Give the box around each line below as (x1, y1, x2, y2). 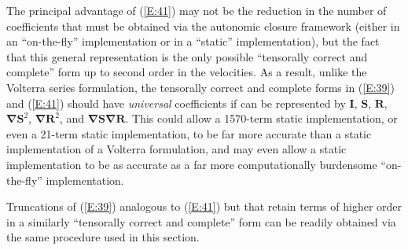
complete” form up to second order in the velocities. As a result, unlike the (6, 64, 367, 80)
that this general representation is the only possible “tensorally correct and (6, 48, 368, 64)
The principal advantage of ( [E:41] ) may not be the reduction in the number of (6, 2, 387, 18)
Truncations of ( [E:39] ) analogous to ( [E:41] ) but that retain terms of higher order (6, 198, 402, 215)
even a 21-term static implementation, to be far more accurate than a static (6, 125, 372, 142)
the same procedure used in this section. (6, 229, 200, 245)
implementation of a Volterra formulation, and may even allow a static (6, 141, 347, 157)
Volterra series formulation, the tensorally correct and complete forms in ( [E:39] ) (6, 79, 395, 95)
